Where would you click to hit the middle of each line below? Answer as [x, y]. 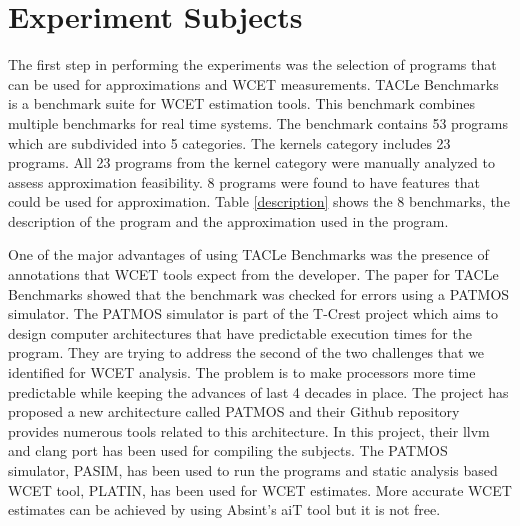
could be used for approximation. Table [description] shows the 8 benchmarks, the [259, 201]
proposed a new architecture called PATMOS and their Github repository [234, 411]
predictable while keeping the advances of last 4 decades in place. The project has [258, 391]
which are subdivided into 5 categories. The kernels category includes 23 [229, 142]
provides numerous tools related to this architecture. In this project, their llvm [249, 430]
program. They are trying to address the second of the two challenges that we [246, 352]
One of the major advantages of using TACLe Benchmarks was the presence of [248, 254]
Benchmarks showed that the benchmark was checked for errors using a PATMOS [259, 293]
